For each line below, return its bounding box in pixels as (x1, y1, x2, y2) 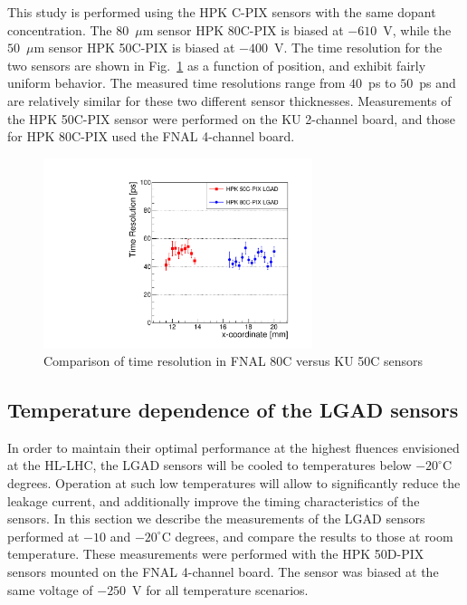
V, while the (383, 20, 452, 39)
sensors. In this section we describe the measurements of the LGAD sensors (7, 509, 425, 528)
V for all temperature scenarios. (132, 580, 309, 599)
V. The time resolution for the (274, 38, 443, 57)
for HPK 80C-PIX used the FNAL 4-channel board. (7, 127, 295, 146)
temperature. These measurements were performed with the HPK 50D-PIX (7, 544, 424, 563)
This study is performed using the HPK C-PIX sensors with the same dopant (7, 3, 436, 21)
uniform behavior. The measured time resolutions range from (7, 73, 346, 92)
